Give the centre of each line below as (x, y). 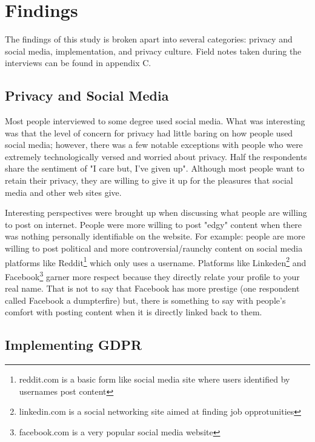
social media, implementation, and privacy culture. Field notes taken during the (153, 51)
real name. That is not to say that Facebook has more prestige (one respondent (152, 288)
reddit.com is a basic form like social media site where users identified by (154, 379)
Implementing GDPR (74, 345)
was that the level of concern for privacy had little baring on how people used (149, 132)
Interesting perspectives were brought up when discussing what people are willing (156, 213)
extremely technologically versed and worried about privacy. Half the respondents (156, 156)
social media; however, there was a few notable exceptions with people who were (154, 145)
